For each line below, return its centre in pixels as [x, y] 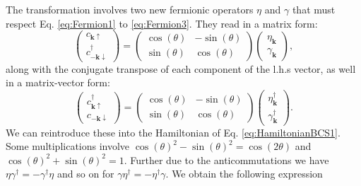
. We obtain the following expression [244, 174]
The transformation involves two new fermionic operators [130, 9]
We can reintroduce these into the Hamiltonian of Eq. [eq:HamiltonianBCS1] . [173, 132]
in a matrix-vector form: [58, 82]
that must [314, 9]
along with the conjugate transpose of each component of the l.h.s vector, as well [181, 68]
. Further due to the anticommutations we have [226, 159]
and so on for [85, 174]
